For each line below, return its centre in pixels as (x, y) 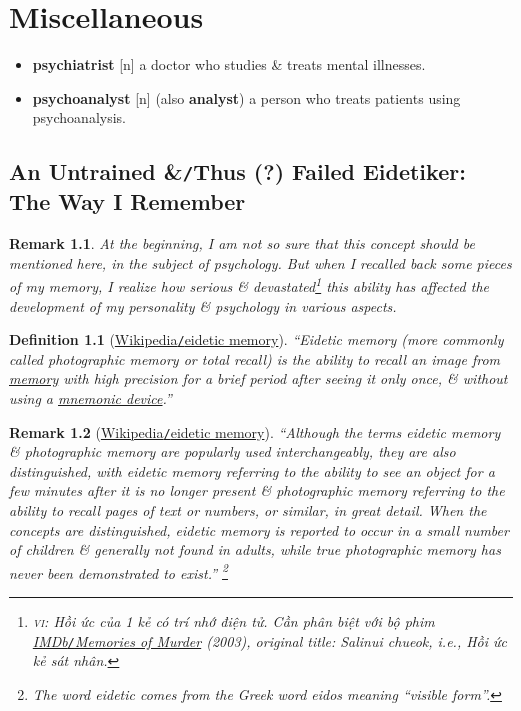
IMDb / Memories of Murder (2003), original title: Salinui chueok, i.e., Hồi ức (270, 640)
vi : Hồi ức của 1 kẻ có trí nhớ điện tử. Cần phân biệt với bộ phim (233, 621)
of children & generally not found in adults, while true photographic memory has (255, 549)
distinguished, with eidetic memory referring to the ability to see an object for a (252, 470)
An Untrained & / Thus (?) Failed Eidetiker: (237, 171)
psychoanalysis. (79, 117)
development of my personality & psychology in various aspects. (203, 305)
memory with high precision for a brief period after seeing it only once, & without (258, 378)
